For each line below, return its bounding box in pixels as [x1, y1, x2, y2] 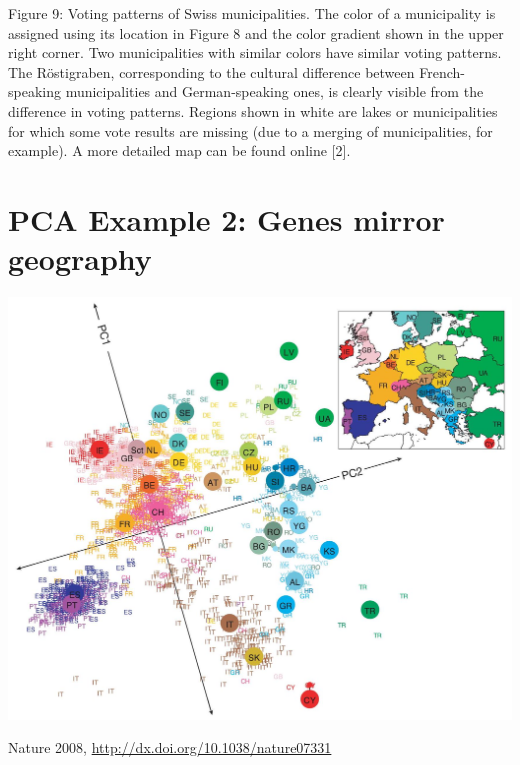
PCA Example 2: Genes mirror [8, 198, 445, 239]
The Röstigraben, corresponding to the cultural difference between [8, 61, 415, 82]
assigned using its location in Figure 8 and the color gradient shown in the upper [8, 22, 504, 43]
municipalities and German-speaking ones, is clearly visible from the [65, 81, 484, 102]
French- [419, 61, 465, 82]
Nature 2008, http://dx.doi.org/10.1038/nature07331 [8, 737, 332, 758]
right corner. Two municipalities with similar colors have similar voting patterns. [8, 42, 502, 63]
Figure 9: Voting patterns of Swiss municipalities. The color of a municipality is [8, 3, 496, 23]
